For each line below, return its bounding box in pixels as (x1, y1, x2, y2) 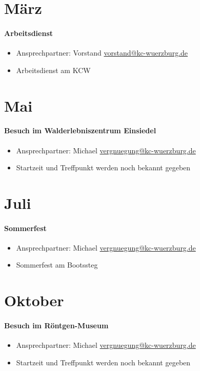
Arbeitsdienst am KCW (16, 64, 91, 75)
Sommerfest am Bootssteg (16, 259, 98, 270)
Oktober (4, 290, 64, 311)
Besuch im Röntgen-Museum (4, 320, 109, 331)
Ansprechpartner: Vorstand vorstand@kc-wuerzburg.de (16, 47, 188, 58)
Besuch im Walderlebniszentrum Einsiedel (4, 125, 156, 136)
